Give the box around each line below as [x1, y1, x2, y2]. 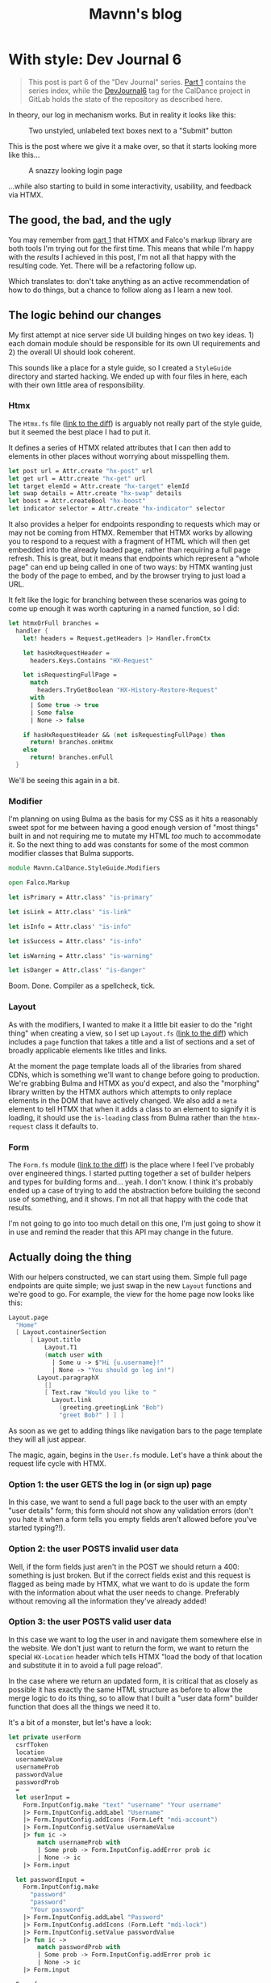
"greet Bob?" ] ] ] [59, 1411, 125, 1420]
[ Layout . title [29, 1336, 81, 1344]
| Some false [29, 709, 74, 717]
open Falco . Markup [8, 879, 70, 887]
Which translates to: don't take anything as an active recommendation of [8, 276, 250, 286]
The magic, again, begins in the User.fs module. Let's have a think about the [8, 1450, 263, 1460]
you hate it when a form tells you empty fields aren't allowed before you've [8, 1515, 257, 1524]
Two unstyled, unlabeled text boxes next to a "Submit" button [28, 125, 233, 135]
